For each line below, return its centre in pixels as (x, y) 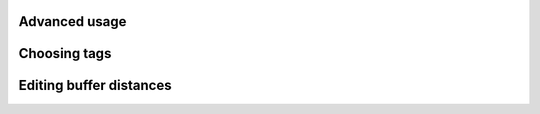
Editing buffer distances (95, 85)
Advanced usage (72, 21)
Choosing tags (65, 53)
